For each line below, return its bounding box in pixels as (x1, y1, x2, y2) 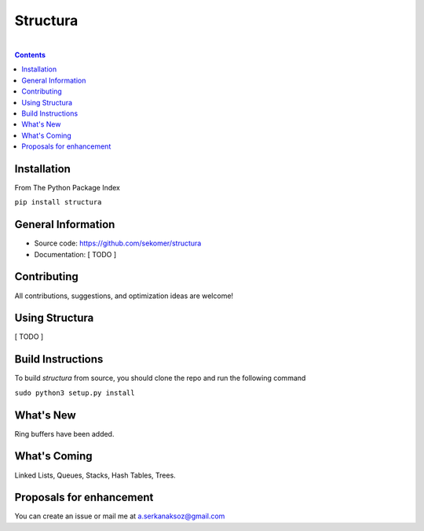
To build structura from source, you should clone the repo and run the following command (14, 374, 306, 383)
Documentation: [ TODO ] (34, 249, 117, 259)
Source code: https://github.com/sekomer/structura (34, 238, 202, 248)
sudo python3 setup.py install (14, 388, 135, 397)
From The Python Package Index (14, 183, 121, 192)
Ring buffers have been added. (14, 429, 115, 438)
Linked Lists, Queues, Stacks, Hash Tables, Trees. (14, 470, 176, 480)
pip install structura (14, 197, 102, 207)
